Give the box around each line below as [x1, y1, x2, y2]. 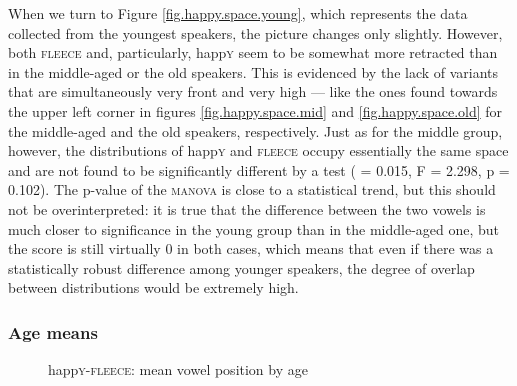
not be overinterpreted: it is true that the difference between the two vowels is [8, 198, 486, 219]
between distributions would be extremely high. [8, 277, 299, 298]
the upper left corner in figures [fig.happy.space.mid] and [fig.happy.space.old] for [8, 100, 503, 121]
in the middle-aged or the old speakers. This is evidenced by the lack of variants [8, 61, 499, 82]
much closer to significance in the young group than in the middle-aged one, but [8, 218, 500, 239]
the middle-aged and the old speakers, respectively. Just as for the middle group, [8, 120, 503, 141]
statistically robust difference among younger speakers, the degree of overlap [8, 257, 475, 278]
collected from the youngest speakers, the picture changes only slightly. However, [8, 22, 503, 43]
